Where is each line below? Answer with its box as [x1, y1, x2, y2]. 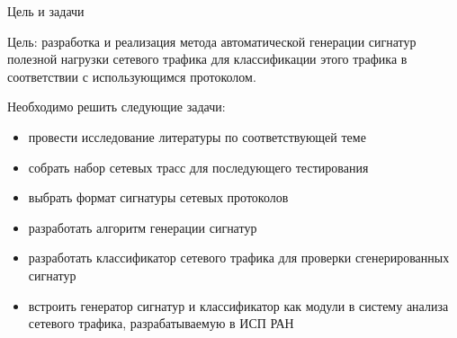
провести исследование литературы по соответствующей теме [28, 127, 366, 146]
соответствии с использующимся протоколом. [7, 67, 256, 85]
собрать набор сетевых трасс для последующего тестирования [28, 157, 369, 176]
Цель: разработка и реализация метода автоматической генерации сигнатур [7, 31, 417, 50]
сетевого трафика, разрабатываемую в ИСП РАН [28, 314, 294, 333]
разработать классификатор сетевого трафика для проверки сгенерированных [28, 248, 450, 267]
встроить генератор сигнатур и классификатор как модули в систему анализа [28, 296, 449, 315]
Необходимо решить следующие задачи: [7, 97, 226, 116]
